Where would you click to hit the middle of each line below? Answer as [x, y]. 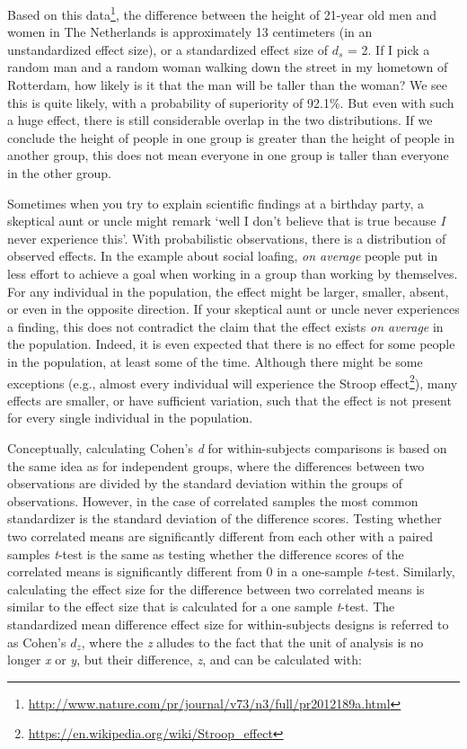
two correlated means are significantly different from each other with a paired [220, 535]
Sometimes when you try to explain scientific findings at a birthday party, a [216, 203]
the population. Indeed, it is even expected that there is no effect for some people [231, 344]
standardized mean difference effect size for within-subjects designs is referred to [228, 624]
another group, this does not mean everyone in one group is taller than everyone [228, 155]
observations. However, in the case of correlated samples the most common [213, 500]
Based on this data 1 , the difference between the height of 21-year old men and [222, 13]
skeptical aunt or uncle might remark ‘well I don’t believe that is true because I [226, 221]
